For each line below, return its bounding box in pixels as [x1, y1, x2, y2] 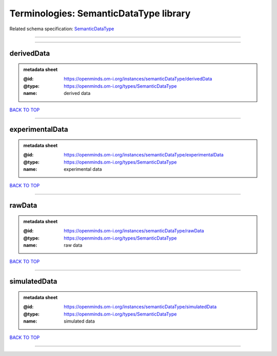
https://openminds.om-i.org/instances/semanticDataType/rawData [64, 228, 205, 234]
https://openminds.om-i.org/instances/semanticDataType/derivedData [64, 76, 212, 82]
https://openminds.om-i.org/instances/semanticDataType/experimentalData [64, 152, 224, 158]
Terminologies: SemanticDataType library [9, 8, 191, 19]
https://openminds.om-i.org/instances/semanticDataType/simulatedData [64, 304, 217, 310]
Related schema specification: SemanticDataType [9, 26, 114, 32]
